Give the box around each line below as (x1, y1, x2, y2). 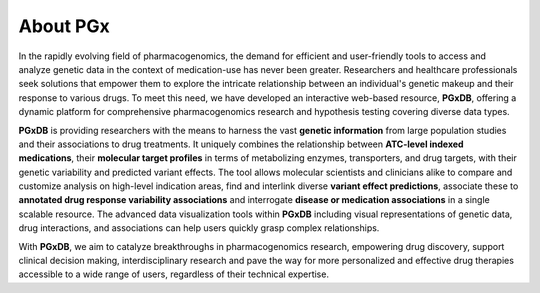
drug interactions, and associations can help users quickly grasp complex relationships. (18, 222, 380, 234)
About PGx (18, 15, 110, 37)
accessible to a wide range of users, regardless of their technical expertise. (18, 268, 330, 280)
